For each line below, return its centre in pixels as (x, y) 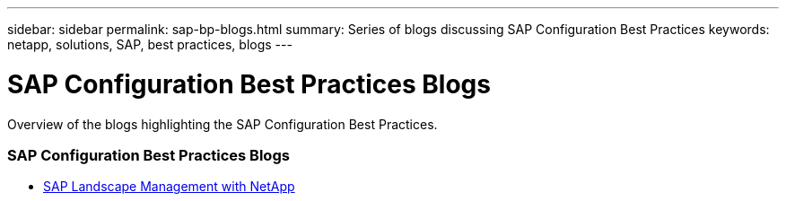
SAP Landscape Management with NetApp (169, 187)
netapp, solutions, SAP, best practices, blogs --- (150, 44)
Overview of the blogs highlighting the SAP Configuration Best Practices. (223, 124)
